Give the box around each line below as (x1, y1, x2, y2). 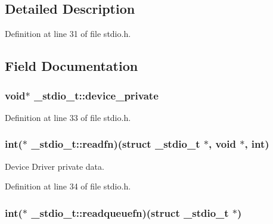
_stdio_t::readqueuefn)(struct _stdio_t (31, 205, 229, 220)
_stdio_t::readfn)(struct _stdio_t (31, 136, 200, 151)
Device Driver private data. (5, 160, 104, 172)
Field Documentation (5, 57, 138, 75)
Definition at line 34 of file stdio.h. (5, 180, 131, 192)
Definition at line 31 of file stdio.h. (5, 27, 131, 40)
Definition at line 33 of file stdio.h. (5, 111, 131, 123)
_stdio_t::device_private (33, 88, 159, 102)
